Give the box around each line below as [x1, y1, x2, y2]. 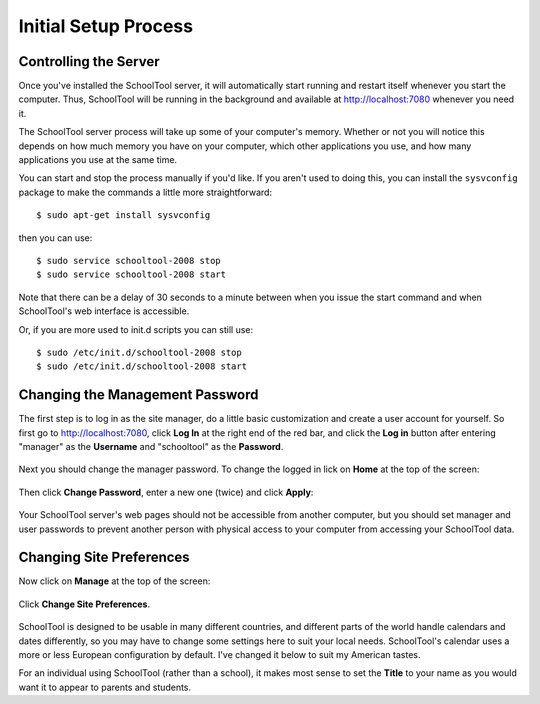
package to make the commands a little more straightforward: [18, 186, 273, 198]
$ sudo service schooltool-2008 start [36, 269, 227, 280]
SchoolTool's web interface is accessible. [18, 305, 190, 317]
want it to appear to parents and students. [18, 681, 192, 693]
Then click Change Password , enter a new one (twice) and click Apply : [18, 486, 314, 498]
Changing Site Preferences [18, 549, 190, 566]
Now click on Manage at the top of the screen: [18, 575, 211, 587]
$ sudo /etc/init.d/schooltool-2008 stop [36, 346, 242, 358]
